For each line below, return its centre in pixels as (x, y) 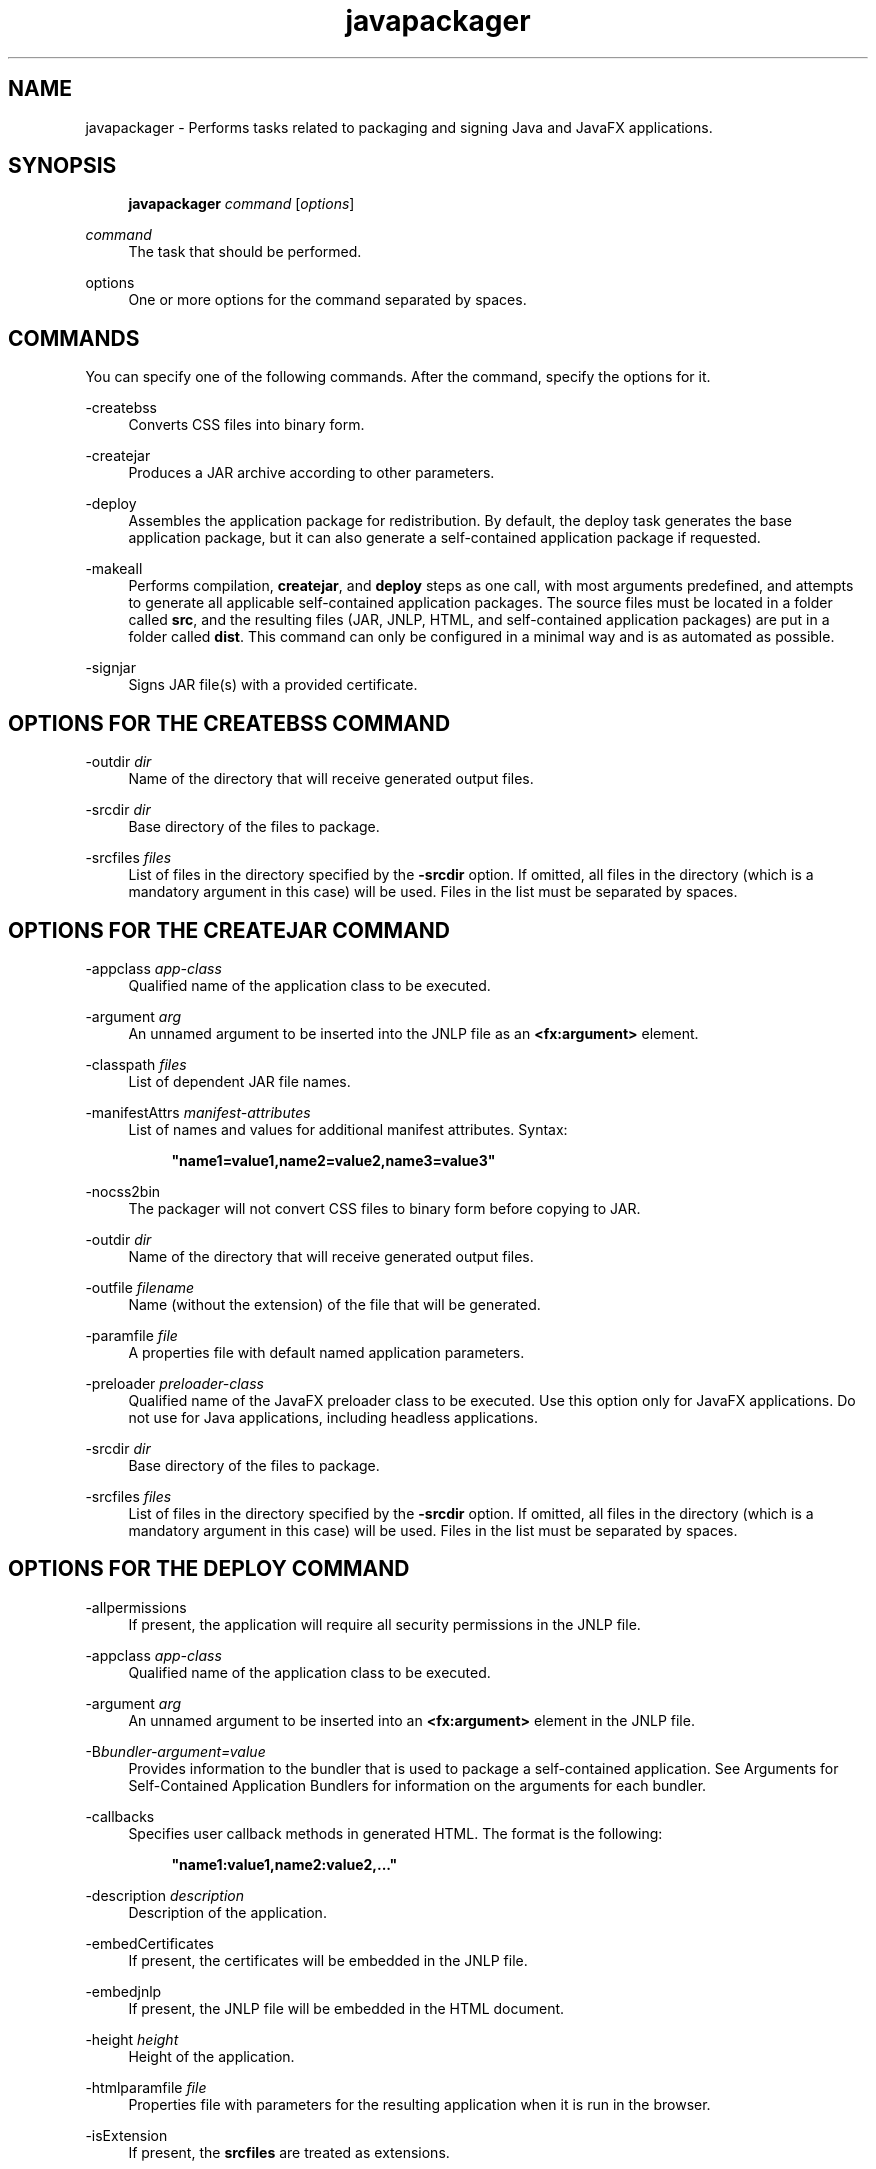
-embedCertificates (149, 1943)
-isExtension (126, 2135)
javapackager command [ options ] (241, 204)
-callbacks (120, 1816)
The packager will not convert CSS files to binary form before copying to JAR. (384, 1208)
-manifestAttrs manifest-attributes (198, 1112)
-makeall (114, 569)
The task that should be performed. (245, 252)
